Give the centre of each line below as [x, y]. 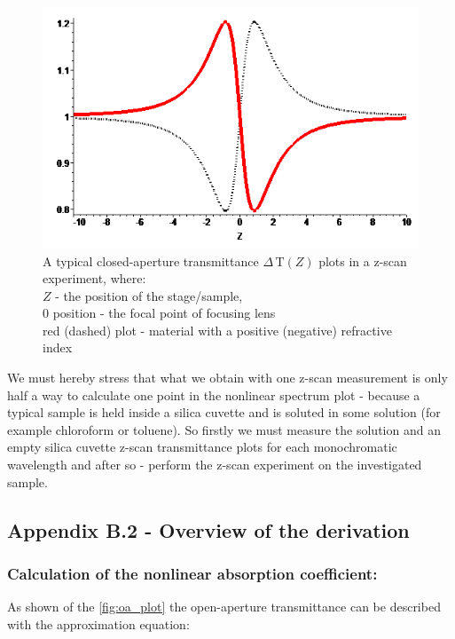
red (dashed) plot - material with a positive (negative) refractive [217, 330]
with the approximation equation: [98, 623]
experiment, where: [94, 278]
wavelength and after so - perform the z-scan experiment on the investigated [215, 465]
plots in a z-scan [363, 260]
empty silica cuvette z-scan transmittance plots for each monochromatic [202, 447]
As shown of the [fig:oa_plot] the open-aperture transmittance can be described [224, 607]
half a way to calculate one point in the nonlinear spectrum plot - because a [214, 394]
